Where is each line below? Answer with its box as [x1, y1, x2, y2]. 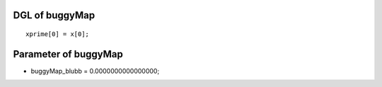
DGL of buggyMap [13, 9, 95, 21]
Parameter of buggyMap [13, 48, 123, 60]
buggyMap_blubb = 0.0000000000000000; [30, 66, 160, 75]
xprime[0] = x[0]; [25, 30, 90, 38]
